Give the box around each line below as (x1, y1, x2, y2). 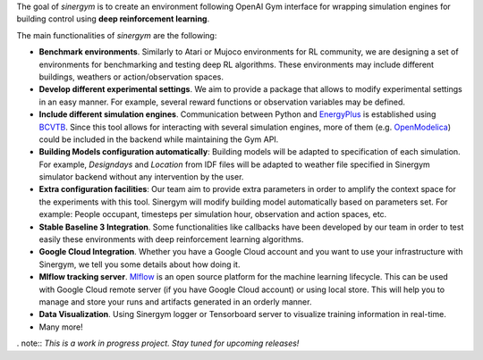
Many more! (38, 322, 84, 332)
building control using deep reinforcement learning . (16, 13, 210, 24)
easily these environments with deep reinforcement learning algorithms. (38, 234, 304, 245)
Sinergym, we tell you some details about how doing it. (38, 259, 241, 270)
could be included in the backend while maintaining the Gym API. (38, 134, 279, 145)
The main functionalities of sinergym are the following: (16, 29, 217, 40)
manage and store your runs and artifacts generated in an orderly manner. (38, 296, 312, 307)
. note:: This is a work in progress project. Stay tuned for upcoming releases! (16, 338, 300, 348)
